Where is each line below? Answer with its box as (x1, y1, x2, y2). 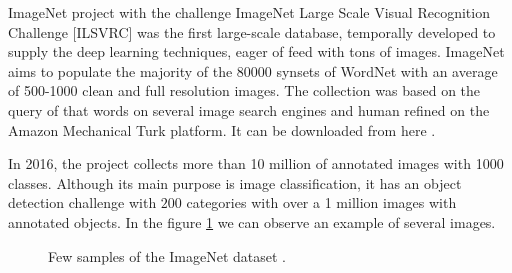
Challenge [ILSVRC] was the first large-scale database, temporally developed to (8, 21, 496, 42)
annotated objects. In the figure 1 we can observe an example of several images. (8, 211, 496, 232)
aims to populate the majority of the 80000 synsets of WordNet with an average (8, 60, 498, 81)
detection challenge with (8, 192, 157, 213)
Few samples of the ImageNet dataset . (48, 245, 286, 266)
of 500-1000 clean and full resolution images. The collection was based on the (8, 80, 481, 101)
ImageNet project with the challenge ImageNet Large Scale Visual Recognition (8, 2, 490, 22)
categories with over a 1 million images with (186, 192, 457, 213)
